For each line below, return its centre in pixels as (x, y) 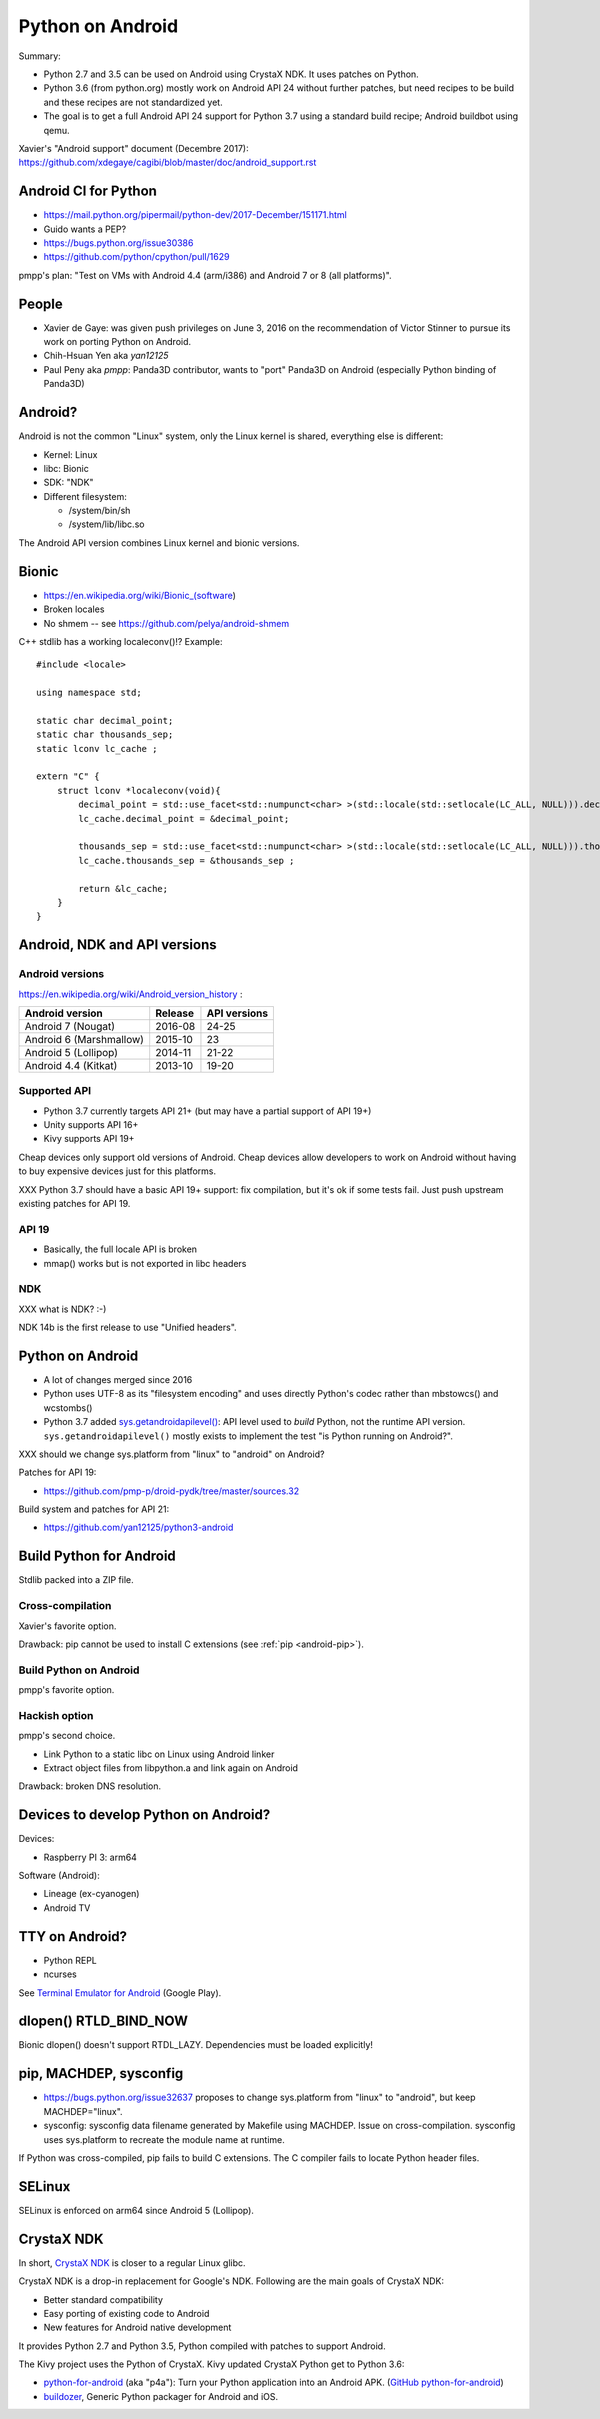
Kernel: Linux (70, 454)
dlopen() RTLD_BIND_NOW (103, 2021)
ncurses (60, 1974)
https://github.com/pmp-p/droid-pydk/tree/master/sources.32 (171, 1491)
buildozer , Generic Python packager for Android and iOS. (161, 2396)
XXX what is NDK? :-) (62, 1309)
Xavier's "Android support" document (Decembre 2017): (133, 148)
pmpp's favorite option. (66, 1690)
